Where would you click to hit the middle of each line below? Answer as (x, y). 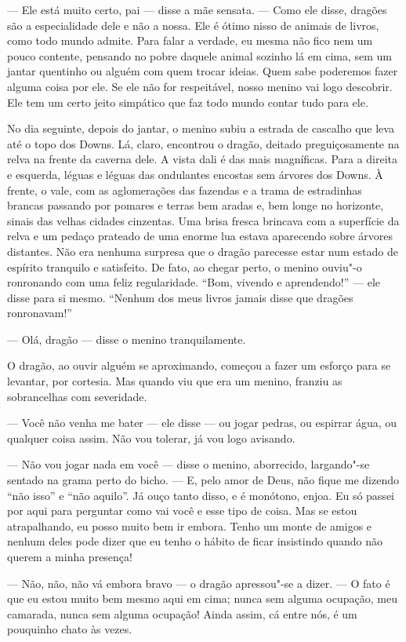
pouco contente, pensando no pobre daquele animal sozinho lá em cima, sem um (200, 55)
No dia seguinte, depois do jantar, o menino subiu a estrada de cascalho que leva (201, 128)
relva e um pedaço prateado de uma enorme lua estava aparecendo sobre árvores (200, 236)
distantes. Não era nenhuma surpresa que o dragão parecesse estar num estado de (203, 251)
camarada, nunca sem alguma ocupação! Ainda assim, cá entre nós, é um (182, 613)
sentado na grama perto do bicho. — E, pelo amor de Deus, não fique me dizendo (203, 480)
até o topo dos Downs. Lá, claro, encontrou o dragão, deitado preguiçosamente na (203, 143)
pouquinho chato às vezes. (70, 629)
